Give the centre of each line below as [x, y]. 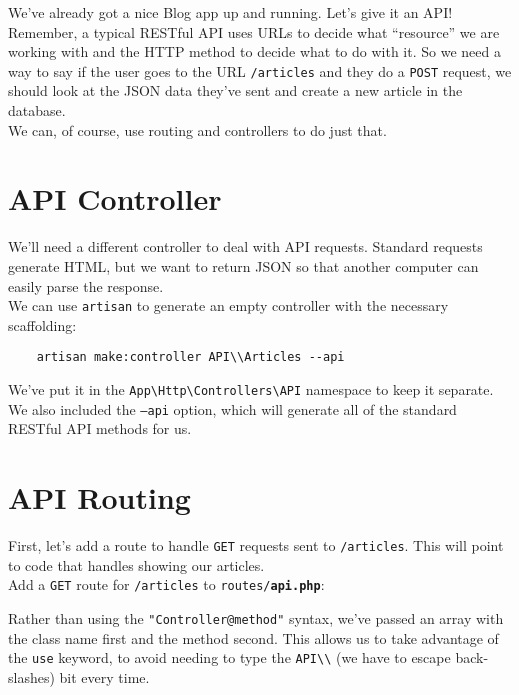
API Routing [99, 497]
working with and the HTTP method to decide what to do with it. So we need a [254, 51]
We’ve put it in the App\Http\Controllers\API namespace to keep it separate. [251, 389]
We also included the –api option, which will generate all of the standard [232, 408]
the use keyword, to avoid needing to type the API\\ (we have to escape [229, 657]
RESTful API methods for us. [100, 428]
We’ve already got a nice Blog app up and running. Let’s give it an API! [230, 12]
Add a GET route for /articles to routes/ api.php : [166, 584]
